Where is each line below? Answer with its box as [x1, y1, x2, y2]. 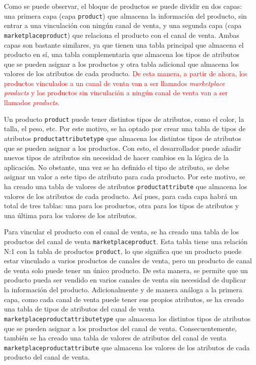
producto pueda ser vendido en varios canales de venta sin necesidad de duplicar [4, 275, 246, 285]
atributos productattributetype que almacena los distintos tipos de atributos [4, 133, 241, 143]
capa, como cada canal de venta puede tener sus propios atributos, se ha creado [4, 294, 244, 304]
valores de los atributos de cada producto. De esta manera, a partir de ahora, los [4, 68, 248, 79]
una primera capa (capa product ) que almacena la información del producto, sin [4, 10, 247, 21]
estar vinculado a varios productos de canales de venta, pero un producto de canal [4, 255, 252, 266]
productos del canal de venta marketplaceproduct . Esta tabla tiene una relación [4, 236, 248, 246]
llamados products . [4, 97, 60, 108]
